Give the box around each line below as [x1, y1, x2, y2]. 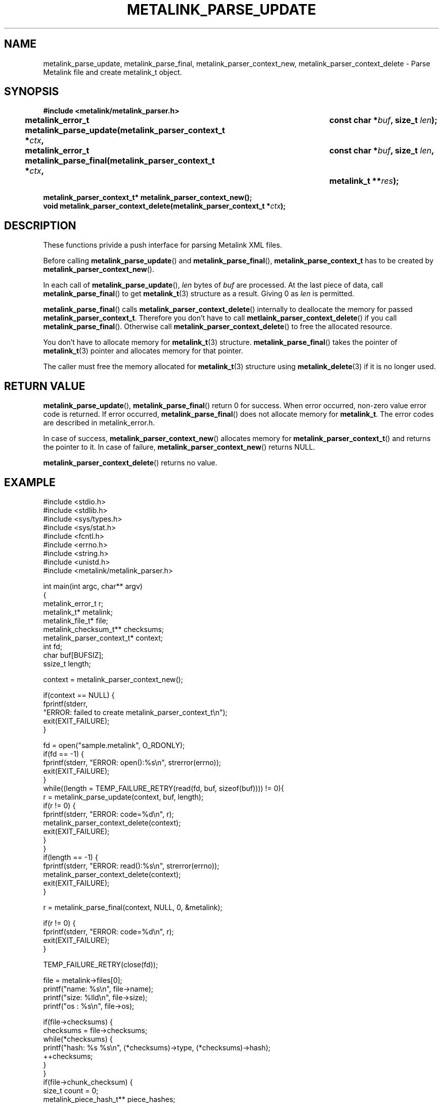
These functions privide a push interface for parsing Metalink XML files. [43, 241, 282, 250]
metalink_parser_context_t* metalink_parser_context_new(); [43, 193, 252, 202]
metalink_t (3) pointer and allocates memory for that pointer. [43, 346, 243, 356]
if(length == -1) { [43, 852, 98, 861]
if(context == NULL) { [43, 690, 115, 699]
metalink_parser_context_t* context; [43, 633, 163, 642]
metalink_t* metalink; [43, 607, 113, 616]
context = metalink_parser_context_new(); [43, 675, 183, 684]
